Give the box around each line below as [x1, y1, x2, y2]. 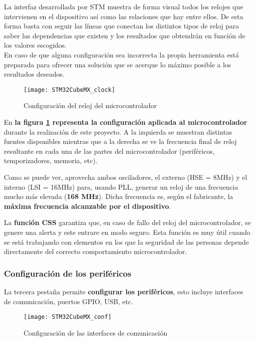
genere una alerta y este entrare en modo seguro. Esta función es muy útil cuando [4, 227, 251, 237]
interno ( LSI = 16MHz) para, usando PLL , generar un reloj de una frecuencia [4, 181, 238, 192]
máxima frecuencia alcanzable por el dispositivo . [4, 200, 171, 211]
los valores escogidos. [4, 40, 67, 50]
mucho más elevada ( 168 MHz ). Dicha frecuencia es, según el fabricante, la [4, 191, 233, 201]
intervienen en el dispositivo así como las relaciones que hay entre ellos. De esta [4, 11, 243, 21]
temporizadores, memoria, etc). [4, 155, 98, 166]
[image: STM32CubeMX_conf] [24, 313, 112, 321]
